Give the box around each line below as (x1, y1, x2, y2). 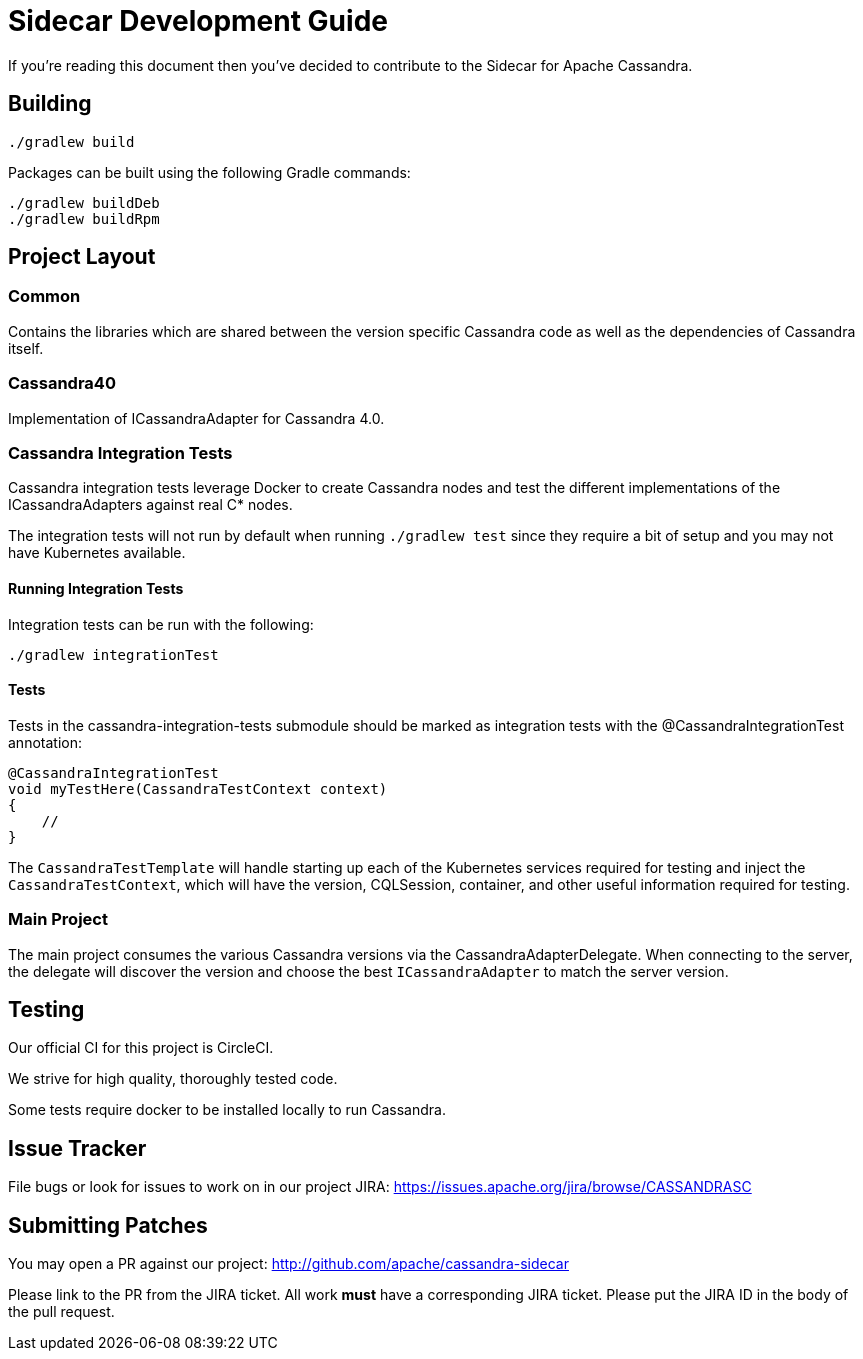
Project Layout (8, 244, 156, 270)
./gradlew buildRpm (8, 210, 160, 227)
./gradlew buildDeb (8, 194, 160, 211)
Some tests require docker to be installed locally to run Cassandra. (8, 1101, 446, 1119)
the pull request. (8, 1303, 115, 1321)
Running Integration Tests (8, 579, 184, 597)
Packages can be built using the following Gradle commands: (8, 163, 411, 181)
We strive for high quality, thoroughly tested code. (8, 1070, 338, 1088)
